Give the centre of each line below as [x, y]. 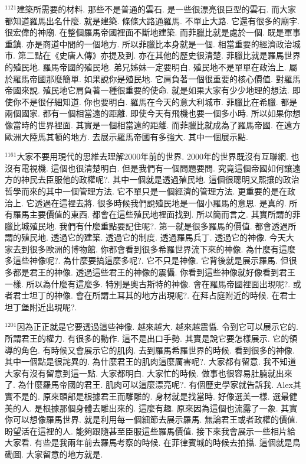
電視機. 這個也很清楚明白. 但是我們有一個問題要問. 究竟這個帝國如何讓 [157, 168]
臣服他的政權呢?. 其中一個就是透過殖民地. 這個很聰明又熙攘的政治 [172, 179]
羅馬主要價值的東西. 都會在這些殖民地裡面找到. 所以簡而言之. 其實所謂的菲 [157, 214]
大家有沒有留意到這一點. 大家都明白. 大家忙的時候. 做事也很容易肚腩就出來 [149, 373]
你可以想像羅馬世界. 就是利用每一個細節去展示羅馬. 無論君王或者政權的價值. [151, 419]
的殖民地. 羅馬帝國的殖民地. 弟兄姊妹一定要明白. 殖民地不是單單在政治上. [146, 66]
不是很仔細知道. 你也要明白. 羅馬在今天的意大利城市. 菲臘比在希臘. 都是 [159, 101]
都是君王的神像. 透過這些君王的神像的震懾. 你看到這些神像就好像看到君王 [154, 272]
